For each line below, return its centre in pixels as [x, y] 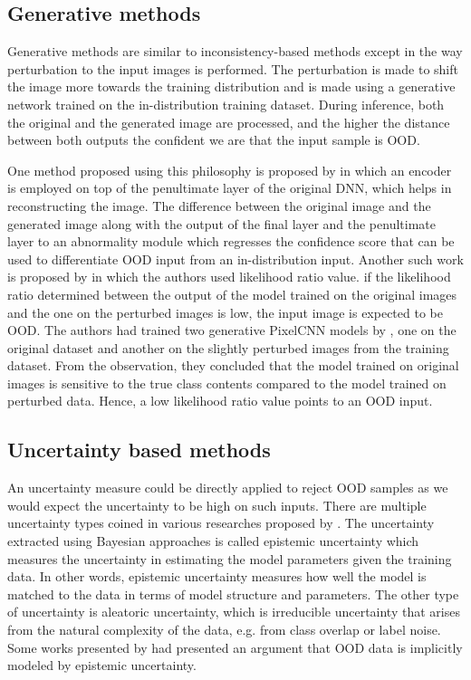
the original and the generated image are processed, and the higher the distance [229, 122]
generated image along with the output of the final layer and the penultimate [221, 223]
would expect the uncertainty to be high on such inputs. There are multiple [217, 505]
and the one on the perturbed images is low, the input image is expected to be [225, 312]
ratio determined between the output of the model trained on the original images [232, 294]
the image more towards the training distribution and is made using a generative [231, 86]
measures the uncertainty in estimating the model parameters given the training [230, 558]
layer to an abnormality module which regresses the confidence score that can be [231, 241]
